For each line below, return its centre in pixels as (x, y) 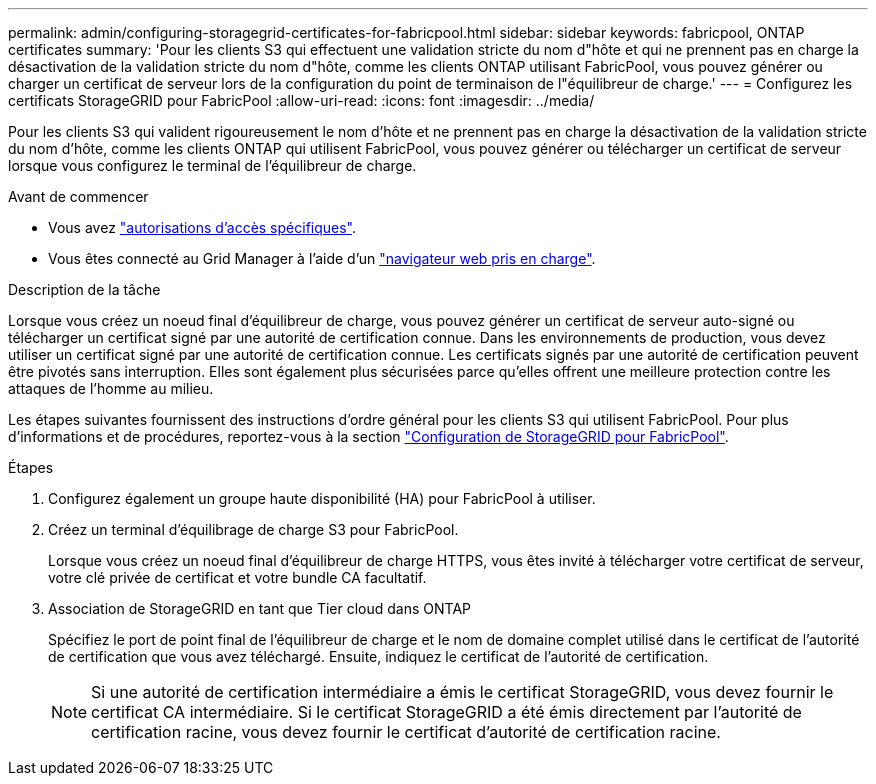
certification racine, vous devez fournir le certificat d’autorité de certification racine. (406, 732)
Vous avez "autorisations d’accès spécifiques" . (202, 227)
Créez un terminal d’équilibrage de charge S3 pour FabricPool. (253, 529)
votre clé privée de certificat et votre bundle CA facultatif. (237, 577)
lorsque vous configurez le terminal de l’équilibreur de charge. (212, 165)
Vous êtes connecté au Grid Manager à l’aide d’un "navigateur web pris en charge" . (322, 258)
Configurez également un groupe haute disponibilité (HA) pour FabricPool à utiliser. (322, 498)
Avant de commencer (78, 196)
